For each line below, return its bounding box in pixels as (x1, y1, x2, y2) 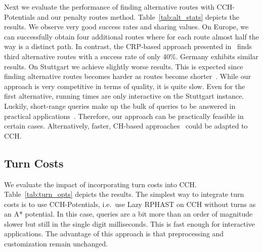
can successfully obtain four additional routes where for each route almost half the (4, 31, 259, 41)
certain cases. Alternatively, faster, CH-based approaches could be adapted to (4, 120, 248, 131)
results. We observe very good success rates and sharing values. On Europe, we (4, 21, 249, 32)
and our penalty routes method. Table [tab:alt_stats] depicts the (37, 11, 240, 22)
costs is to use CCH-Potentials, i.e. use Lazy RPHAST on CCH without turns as (4, 198, 256, 209)
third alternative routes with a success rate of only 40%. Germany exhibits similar (4, 51, 258, 61)
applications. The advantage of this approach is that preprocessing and (4, 228, 224, 239)
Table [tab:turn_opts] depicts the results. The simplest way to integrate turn (4, 189, 244, 199)
